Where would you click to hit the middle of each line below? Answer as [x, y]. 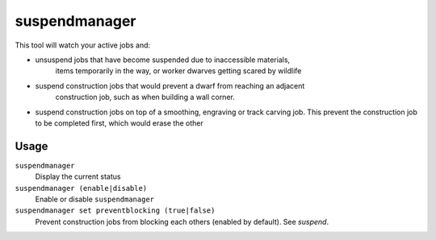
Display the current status [78, 176]
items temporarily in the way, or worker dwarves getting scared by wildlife [178, 71]
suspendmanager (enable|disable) [81, 188]
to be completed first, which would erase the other [119, 123]
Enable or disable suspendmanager [95, 199]
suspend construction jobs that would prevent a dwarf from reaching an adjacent [170, 85]
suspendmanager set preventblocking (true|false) [115, 211]
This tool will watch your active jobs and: [83, 45]
